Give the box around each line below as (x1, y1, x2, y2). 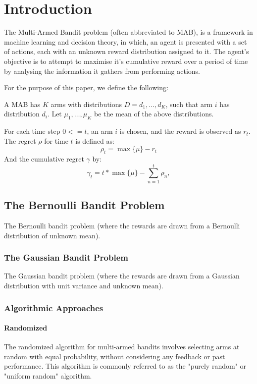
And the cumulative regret (4, 154, 84, 164)
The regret (4, 135, 36, 146)
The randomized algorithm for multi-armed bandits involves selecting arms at (4, 341, 240, 352)
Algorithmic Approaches (4, 301, 103, 314)
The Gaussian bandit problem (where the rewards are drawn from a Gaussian (4, 271, 240, 281)
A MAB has (4, 99, 41, 109)
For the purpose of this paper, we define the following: (4, 82, 168, 93)
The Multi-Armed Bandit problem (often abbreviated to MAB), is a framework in (4, 27, 253, 37)
